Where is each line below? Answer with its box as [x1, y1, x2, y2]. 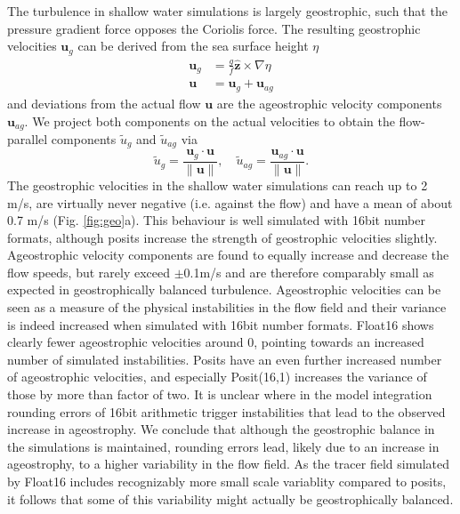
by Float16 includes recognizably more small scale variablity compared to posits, [7, 472, 447, 490]
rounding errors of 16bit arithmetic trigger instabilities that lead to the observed [7, 402, 446, 421]
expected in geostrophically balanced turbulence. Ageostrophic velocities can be [7, 280, 441, 299]
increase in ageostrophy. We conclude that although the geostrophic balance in [7, 420, 435, 438]
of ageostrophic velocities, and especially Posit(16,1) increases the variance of [7, 367, 427, 386]
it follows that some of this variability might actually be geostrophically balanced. [7, 489, 454, 508]
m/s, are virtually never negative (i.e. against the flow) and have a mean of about [7, 193, 453, 212]
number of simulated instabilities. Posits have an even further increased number [7, 349, 442, 368]
